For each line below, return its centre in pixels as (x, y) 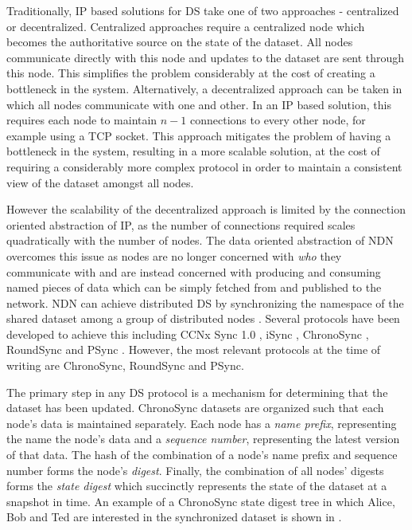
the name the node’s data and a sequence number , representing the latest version (203, 439)
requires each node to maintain (82, 120)
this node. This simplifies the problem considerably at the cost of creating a (191, 73)
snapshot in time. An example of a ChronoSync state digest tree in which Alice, (201, 501)
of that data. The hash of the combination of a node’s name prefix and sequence (202, 455)
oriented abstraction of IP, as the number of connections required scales (181, 224)
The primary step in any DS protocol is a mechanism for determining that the (197, 392)
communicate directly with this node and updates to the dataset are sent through (206, 57)
